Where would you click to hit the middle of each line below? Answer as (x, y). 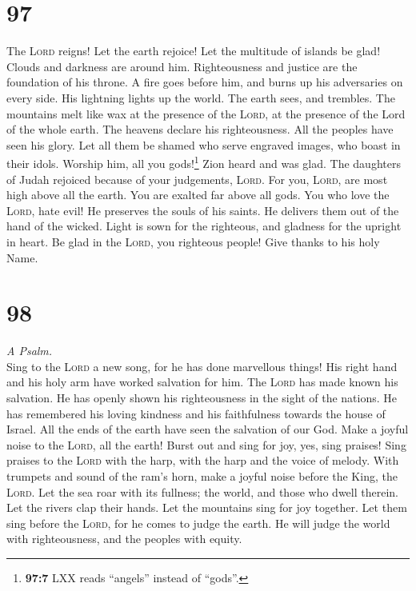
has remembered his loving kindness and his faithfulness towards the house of (196, 413)
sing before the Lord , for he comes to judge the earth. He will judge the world (198, 523)
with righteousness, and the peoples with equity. (124, 539)
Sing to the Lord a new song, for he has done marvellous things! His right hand (202, 366)
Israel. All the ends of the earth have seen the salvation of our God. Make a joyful (208, 429)
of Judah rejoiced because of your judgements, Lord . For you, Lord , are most (197, 179)
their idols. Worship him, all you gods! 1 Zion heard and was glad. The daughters (204, 162)
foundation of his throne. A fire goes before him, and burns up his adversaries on (205, 82)
